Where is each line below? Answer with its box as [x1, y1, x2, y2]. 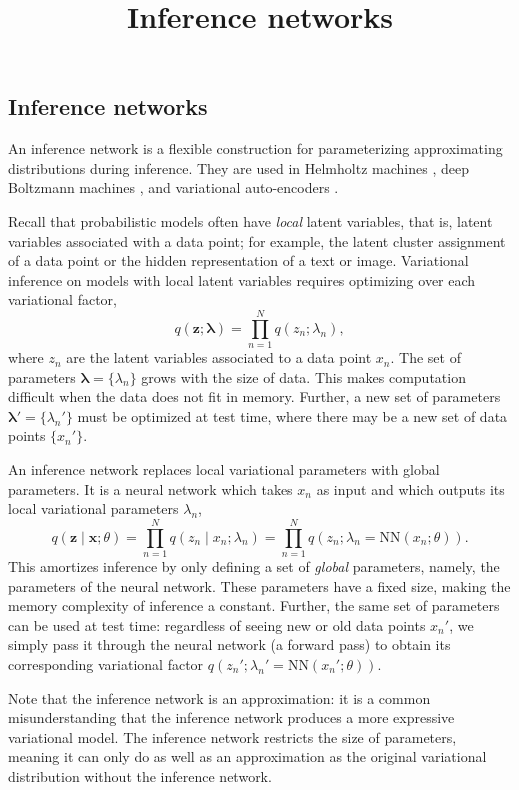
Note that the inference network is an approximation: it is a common [8, 687, 431, 708]
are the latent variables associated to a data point [66, 347, 372, 368]
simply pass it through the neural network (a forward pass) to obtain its [8, 634, 451, 655]
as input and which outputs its [316, 478, 505, 499]
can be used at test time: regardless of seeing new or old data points [8, 614, 426, 635]
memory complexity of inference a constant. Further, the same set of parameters [8, 595, 500, 616]
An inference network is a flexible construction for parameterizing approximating [8, 138, 503, 159]
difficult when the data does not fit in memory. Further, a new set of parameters [8, 386, 501, 407]
